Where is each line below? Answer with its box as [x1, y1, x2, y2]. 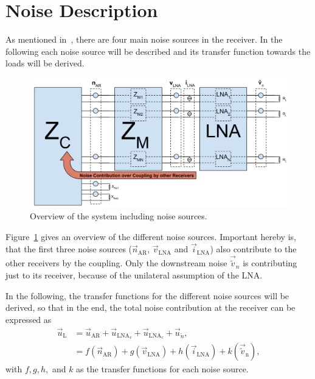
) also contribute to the [210, 243, 297, 255]
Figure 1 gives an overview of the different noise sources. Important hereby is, [5, 230, 296, 243]
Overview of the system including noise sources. [30, 209, 207, 222]
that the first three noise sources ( [5, 243, 133, 255]
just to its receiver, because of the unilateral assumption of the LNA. [5, 268, 263, 281]
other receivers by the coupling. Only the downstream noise [5, 257, 227, 269]
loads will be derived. [5, 57, 85, 69]
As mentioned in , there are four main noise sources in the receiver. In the [5, 33, 283, 46]
